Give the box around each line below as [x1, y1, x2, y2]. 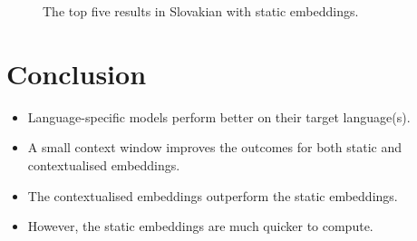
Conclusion [6, 54, 147, 92]
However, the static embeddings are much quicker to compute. [27, 217, 373, 236]
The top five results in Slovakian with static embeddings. [43, 2, 359, 20]
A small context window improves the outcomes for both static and [27, 138, 402, 157]
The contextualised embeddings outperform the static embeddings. [27, 186, 398, 205]
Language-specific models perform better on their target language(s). [27, 107, 411, 126]
